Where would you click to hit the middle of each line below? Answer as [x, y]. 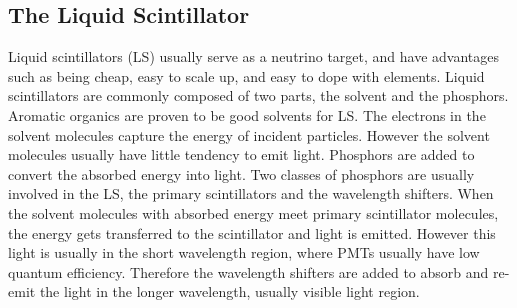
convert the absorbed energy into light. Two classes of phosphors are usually [241, 173]
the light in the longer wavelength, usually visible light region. [229, 291]
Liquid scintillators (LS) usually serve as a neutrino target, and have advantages [254, 56]
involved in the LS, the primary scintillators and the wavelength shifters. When [251, 193]
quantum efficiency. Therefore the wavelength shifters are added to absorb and [248, 271]
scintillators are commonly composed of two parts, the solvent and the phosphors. [258, 95]
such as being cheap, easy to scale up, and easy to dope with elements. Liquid [246, 75]
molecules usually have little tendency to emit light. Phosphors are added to [241, 154]
